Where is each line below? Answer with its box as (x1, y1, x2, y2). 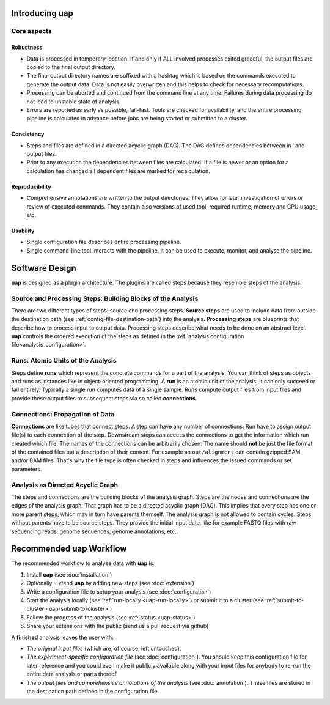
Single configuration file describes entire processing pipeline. (26, 238, 182, 246)
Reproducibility (11, 183, 51, 190)
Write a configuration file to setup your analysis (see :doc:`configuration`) (26, 588, 211, 596)
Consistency (11, 130, 45, 138)
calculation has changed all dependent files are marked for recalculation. (26, 167, 210, 174)
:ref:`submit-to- (265, 597, 304, 604)
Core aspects (11, 27, 52, 35)
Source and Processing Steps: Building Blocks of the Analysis (11, 294, 199, 303)
